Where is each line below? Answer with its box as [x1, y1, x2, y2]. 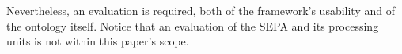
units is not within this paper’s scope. [6, 33, 189, 49]
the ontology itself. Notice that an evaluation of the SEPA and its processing [6, 17, 379, 34]
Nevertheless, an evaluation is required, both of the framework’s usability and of [6, 2, 395, 18]
